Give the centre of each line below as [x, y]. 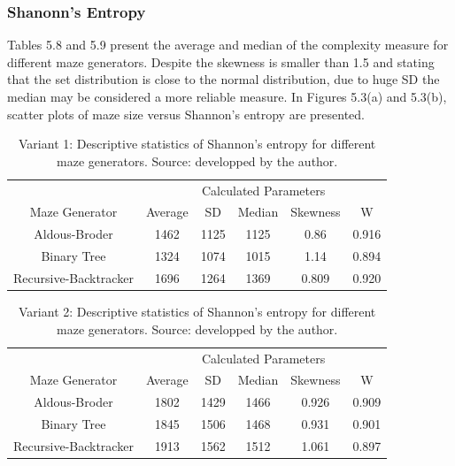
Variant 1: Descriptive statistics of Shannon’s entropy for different [197, 144]
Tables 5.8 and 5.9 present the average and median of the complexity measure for [228, 45]
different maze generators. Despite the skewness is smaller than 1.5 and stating [221, 61]
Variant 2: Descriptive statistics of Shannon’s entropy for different [197, 312]
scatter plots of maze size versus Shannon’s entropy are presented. [186, 114]
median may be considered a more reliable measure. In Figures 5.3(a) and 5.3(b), [227, 96]
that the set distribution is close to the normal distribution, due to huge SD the [224, 79]
